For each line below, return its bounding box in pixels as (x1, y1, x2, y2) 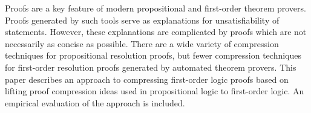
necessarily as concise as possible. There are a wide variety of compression (5, 37, 279, 50)
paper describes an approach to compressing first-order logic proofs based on (5, 73, 289, 85)
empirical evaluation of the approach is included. (5, 96, 185, 109)
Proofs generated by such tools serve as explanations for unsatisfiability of (5, 13, 280, 26)
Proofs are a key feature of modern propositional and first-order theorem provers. (5, 2, 306, 14)
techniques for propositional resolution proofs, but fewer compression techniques (5, 49, 302, 62)
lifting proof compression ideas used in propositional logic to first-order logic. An (5, 85, 304, 97)
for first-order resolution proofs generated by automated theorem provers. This (5, 60, 296, 73)
